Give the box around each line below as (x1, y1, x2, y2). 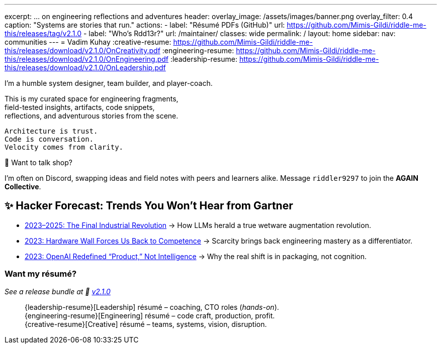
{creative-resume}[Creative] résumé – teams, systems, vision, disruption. (25, 319, 267, 328)
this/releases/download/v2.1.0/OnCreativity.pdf (5, 46, 160, 55)
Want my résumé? (5, 269, 77, 279)
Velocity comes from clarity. (5, 143, 124, 151)
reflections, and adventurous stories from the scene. (5, 111, 179, 120)
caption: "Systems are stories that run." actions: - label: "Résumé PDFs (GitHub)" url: (5, 21, 285, 29)
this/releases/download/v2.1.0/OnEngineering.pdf (5, 55, 168, 63)
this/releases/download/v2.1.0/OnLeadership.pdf (5, 63, 166, 72)
